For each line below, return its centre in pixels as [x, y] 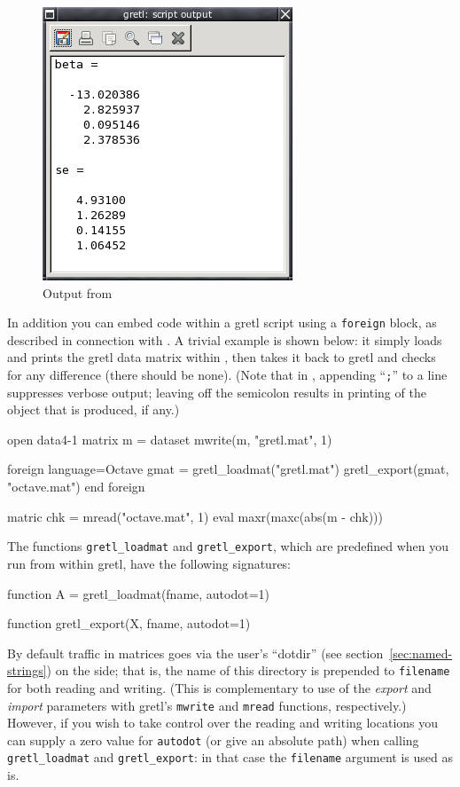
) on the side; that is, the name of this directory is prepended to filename [248, 670]
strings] [27, 670]
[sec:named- [421, 653]
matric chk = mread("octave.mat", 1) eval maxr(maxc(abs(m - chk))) [195, 516]
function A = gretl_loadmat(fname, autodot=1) [139, 593]
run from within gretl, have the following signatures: [149, 563]
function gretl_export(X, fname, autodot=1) [129, 623]
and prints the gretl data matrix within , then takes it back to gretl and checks [222, 357]
